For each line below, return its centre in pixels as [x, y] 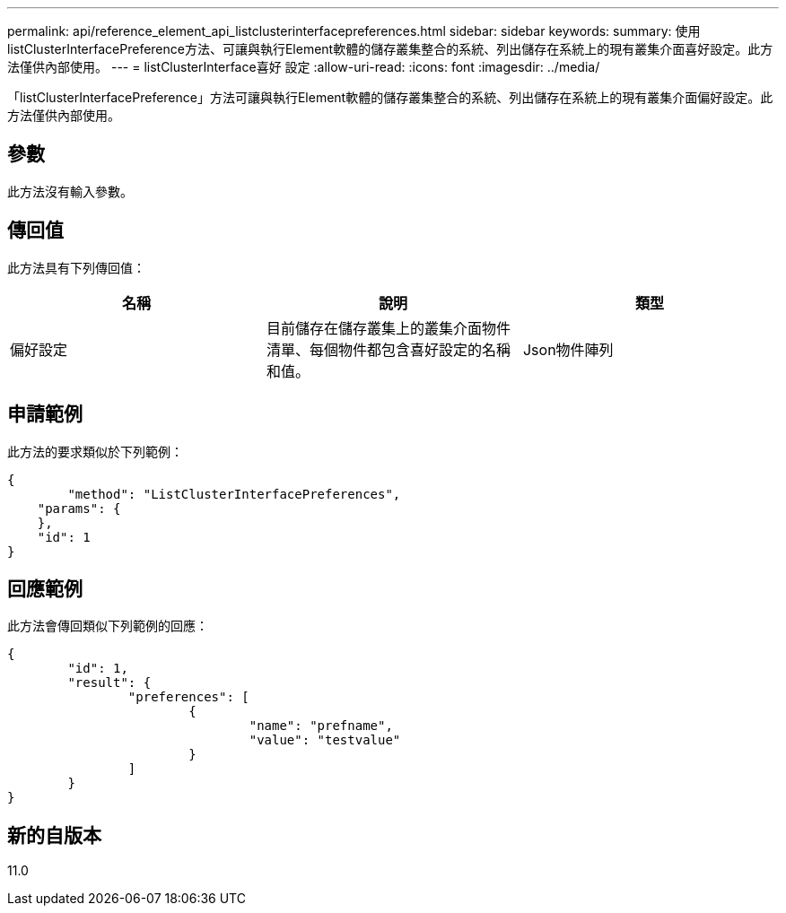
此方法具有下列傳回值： [76, 267]
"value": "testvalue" [325, 740]
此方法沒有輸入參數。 [70, 191]
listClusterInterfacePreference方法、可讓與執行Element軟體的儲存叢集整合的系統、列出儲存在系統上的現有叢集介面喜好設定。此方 [390, 49]
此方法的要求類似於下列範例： [95, 451]
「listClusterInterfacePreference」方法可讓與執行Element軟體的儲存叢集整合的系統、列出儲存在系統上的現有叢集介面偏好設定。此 [390, 97]
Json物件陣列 [568, 349]
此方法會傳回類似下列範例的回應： [108, 626]
